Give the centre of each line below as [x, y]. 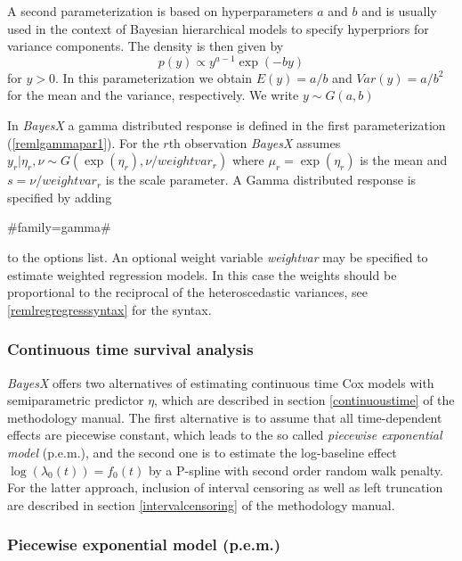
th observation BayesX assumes [255, 142]
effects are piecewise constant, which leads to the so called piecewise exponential [225, 435]
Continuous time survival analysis [130, 349]
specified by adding [60, 197]
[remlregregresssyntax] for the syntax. [109, 309]
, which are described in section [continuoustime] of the [304, 400]
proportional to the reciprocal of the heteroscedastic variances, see [187, 292]
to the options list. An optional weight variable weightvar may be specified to [218, 257]
